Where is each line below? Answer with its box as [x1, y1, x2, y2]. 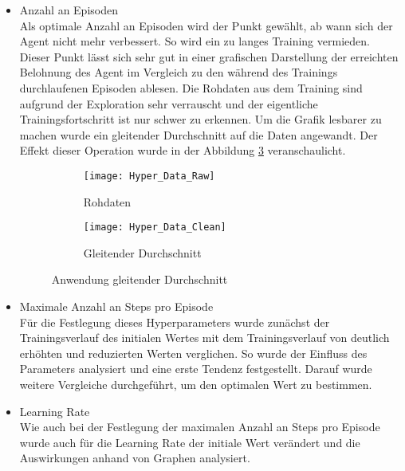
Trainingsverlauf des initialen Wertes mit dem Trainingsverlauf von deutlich [19, 329, 390, 346]
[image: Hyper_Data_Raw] [83, 170, 215, 182]
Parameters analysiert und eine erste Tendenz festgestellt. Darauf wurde [19, 360, 372, 377]
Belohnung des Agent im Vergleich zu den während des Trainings [19, 64, 338, 80]
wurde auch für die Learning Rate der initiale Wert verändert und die [19, 434, 360, 450]
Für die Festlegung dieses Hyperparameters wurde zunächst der [19, 313, 330, 330]
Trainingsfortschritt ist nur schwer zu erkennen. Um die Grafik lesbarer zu [19, 111, 382, 128]
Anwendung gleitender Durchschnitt [51, 271, 228, 288]
